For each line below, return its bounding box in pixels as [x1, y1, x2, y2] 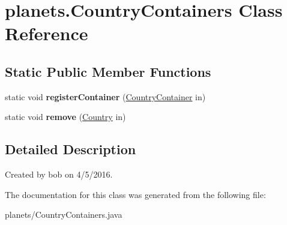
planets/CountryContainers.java [5, 208, 122, 221]
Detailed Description [5, 140, 136, 158]
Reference [5, 21, 88, 46]
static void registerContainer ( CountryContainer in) [5, 90, 206, 103]
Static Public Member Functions [5, 62, 211, 80]
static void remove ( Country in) [5, 110, 126, 123]
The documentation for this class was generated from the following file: [5, 188, 266, 200]
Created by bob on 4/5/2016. [5, 168, 113, 181]
